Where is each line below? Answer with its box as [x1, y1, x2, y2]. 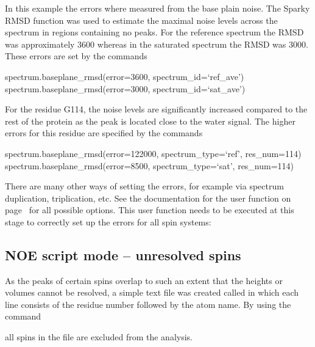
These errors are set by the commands [5, 49, 147, 62]
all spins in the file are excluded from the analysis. [5, 331, 193, 343]
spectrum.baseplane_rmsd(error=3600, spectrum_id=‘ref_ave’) [5, 70, 244, 82]
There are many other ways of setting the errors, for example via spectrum [5, 180, 284, 192]
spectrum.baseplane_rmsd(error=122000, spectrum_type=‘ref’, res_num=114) [5, 147, 302, 159]
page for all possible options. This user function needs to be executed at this [5, 203, 294, 216]
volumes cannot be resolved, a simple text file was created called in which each [5, 286, 299, 299]
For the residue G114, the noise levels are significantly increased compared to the [5, 103, 308, 115]
